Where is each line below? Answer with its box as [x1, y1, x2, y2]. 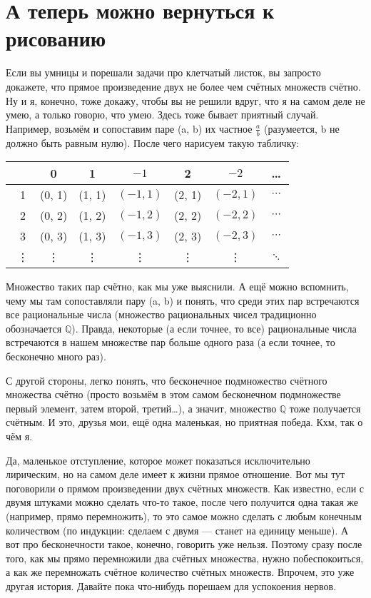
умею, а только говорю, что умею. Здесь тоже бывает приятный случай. [6, 107, 319, 122]
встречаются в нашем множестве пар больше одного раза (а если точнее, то [6, 335, 335, 350]
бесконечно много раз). [6, 349, 106, 364]
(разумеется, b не [263, 121, 340, 136]
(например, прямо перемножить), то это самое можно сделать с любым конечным [6, 509, 362, 524]
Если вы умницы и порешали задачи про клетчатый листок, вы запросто [6, 65, 321, 80]
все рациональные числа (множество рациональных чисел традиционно [6, 307, 317, 322]
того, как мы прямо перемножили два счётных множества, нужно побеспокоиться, [6, 550, 364, 565]
